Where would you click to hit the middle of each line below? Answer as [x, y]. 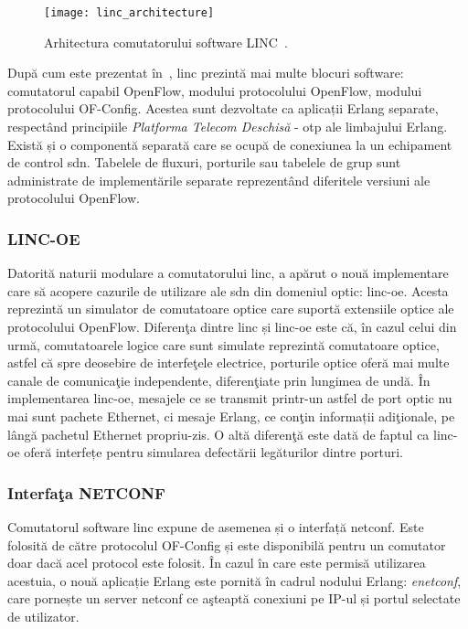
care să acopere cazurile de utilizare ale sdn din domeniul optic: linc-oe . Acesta [228, 290]
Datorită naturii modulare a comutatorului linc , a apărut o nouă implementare [228, 273]
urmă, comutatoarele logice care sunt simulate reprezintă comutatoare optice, [223, 344]
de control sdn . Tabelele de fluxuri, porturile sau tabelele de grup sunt [204, 162]
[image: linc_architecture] [129, 13]
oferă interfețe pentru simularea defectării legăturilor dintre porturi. [213, 452]
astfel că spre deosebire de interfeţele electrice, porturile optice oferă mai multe [229, 362]
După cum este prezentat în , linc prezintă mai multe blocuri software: [206, 73]
